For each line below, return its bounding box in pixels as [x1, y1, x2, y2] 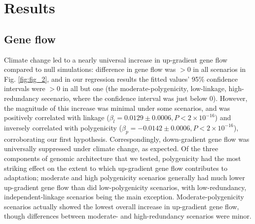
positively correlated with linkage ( [4, 112, 109, 123]
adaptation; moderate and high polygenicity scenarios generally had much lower [4, 172, 245, 183]
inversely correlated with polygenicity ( [4, 122, 122, 132]
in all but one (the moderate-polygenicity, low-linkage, [62, 83, 226, 94]
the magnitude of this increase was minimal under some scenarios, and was [4, 102, 230, 113]
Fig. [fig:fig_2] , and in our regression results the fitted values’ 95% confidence [4, 73, 238, 84]
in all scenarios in [193, 64, 246, 74]
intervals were [4, 83, 45, 94]
